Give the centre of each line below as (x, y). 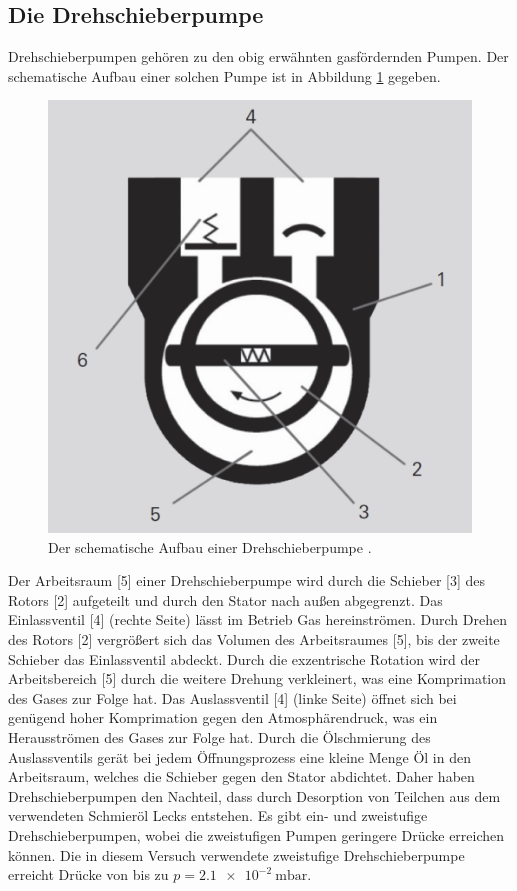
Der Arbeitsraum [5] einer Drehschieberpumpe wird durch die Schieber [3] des (246, 580)
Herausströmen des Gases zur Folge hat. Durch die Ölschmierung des (219, 737)
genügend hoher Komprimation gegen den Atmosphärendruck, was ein (223, 717)
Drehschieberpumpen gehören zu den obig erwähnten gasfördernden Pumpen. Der (258, 56)
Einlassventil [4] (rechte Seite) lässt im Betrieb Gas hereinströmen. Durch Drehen (257, 619)
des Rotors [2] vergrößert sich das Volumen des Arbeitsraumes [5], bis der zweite (254, 639)
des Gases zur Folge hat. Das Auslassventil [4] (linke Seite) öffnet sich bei (232, 697)
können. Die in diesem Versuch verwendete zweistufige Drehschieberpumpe (236, 854)
